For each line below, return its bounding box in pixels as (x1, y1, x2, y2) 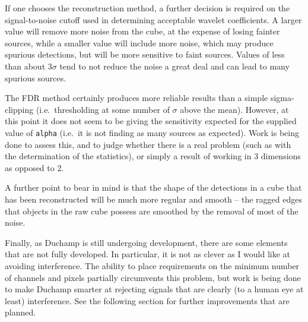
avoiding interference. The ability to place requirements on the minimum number (5, 259, 300, 272)
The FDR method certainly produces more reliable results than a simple (5, 91, 268, 104)
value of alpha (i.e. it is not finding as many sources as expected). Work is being (5, 126, 299, 138)
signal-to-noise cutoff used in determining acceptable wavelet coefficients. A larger (5, 13, 302, 26)
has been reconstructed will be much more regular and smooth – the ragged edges (5, 192, 303, 205)
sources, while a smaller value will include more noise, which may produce (5, 36, 274, 49)
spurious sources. (5, 71, 66, 84)
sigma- (270, 91, 294, 104)
